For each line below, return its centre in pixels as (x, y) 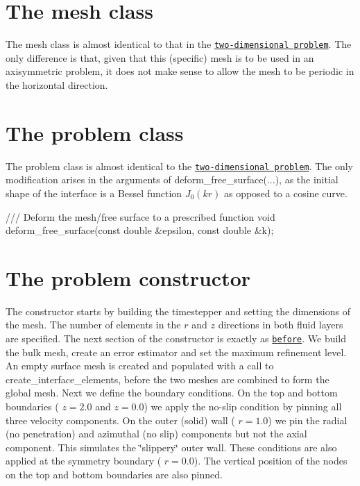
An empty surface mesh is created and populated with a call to (140, 366)
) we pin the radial (308, 420)
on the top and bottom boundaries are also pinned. (114, 475)
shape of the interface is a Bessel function (94, 193)
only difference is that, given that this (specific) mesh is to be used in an (160, 57)
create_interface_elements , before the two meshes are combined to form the (168, 379)
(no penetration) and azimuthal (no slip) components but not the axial (156, 434)
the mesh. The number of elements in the (93, 325)
